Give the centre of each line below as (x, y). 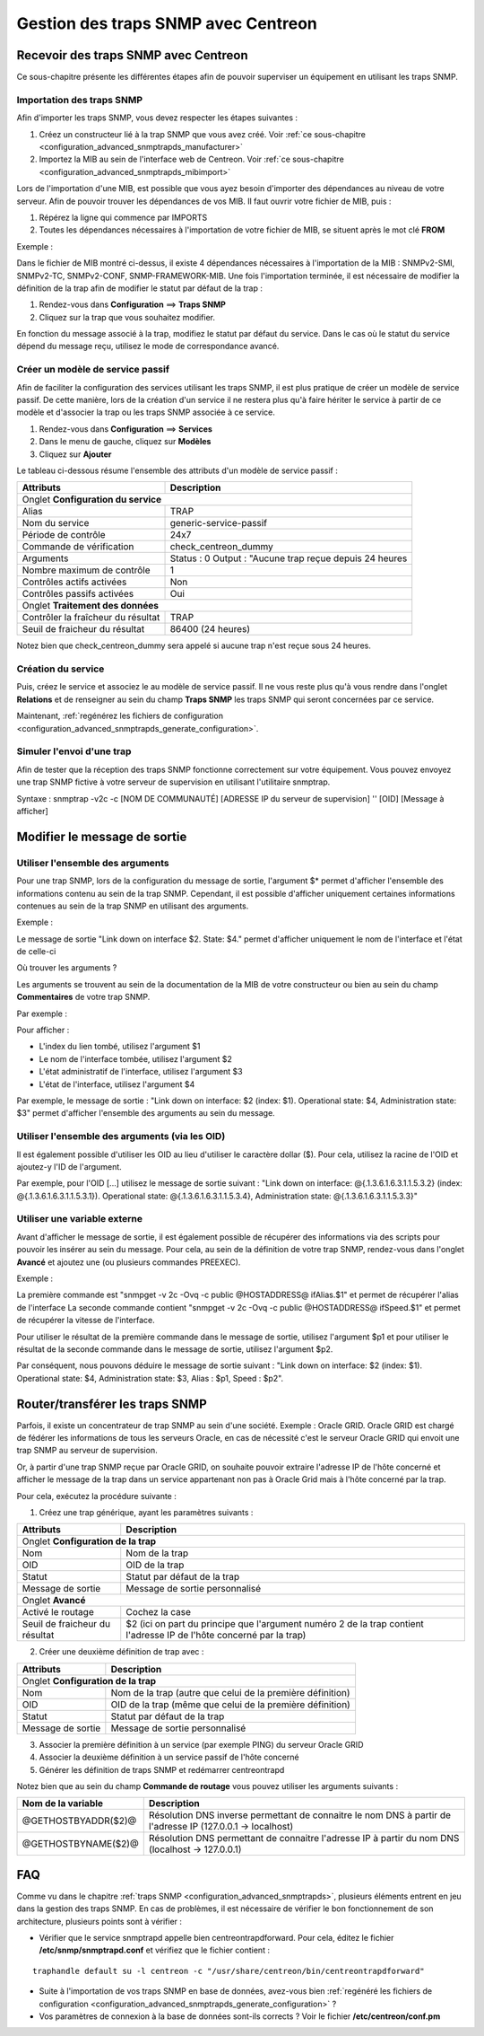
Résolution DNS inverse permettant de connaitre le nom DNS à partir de (300, 1815)
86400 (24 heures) (210, 629)
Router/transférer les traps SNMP (112, 1404)
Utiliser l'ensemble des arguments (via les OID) (121, 1136)
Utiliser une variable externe (80, 1219)
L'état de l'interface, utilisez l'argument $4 (117, 1084)
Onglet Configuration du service (91, 500)
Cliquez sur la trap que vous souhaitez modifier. (127, 317)
